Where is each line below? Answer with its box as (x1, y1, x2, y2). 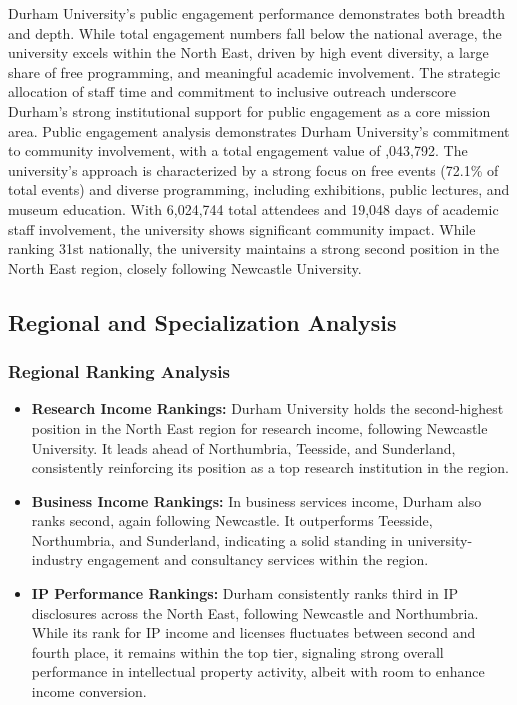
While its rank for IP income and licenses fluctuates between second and (31, 622, 476, 643)
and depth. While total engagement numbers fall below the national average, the (8, 22, 502, 43)
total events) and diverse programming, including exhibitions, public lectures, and (8, 179, 510, 200)
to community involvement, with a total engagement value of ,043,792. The (8, 140, 468, 161)
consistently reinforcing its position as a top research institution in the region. (31, 457, 509, 478)
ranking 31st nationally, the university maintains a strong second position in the (8, 238, 500, 259)
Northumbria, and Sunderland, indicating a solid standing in (31, 529, 403, 550)
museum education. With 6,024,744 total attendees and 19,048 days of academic (8, 198, 499, 219)
